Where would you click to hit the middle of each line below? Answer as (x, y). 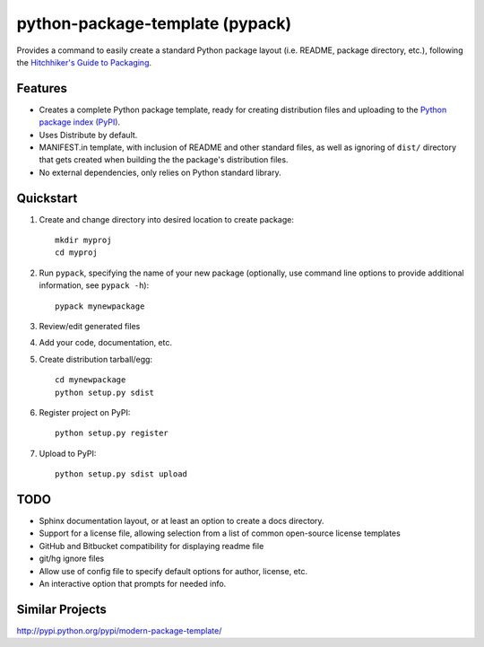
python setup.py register (112, 433)
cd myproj (76, 253)
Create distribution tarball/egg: (95, 359)
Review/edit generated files (90, 327)
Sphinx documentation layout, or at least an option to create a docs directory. (181, 521)
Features (42, 88)
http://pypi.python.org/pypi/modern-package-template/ (119, 630)
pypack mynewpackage (100, 306)
